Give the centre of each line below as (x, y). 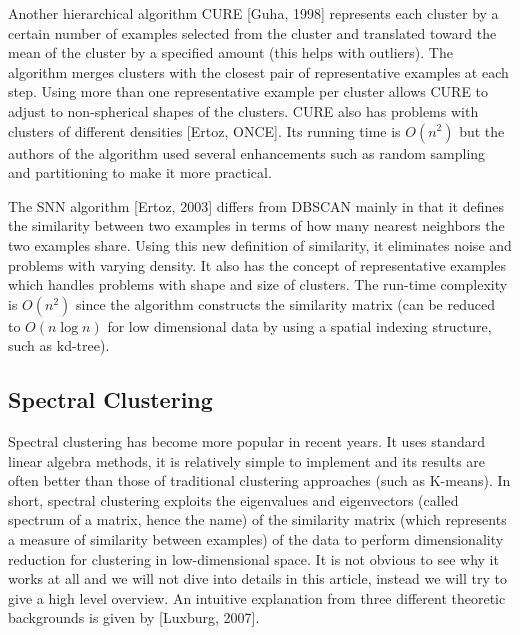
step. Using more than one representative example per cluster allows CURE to (248, 91)
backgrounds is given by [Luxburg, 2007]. (134, 617)
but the (482, 130)
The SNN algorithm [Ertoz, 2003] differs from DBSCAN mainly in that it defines (256, 205)
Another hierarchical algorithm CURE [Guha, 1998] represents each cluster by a (253, 13)
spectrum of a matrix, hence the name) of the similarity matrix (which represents (257, 519)
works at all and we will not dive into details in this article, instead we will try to (257, 578)
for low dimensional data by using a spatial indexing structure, (299, 325)
